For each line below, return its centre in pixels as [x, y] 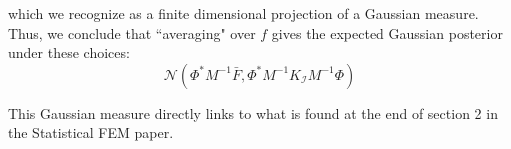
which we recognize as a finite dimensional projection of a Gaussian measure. [243, 13]
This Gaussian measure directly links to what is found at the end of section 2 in [253, 112]
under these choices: [69, 52]
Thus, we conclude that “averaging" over [132, 32]
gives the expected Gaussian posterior [387, 32]
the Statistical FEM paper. [91, 132]
